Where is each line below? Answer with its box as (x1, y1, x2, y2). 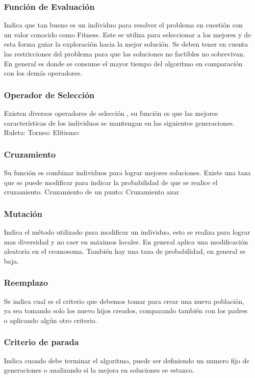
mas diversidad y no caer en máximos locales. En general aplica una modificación (4, 236, 248, 246)
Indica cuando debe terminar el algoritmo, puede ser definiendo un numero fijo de (4, 355, 250, 365)
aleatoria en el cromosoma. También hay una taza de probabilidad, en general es (4, 246, 246, 256)
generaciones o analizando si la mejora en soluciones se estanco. (4, 365, 195, 375)
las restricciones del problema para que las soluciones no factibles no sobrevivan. (4, 49, 245, 58)
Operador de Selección (4, 88, 95, 101)
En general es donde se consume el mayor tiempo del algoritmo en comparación (4, 58, 243, 68)
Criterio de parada (4, 336, 79, 348)
